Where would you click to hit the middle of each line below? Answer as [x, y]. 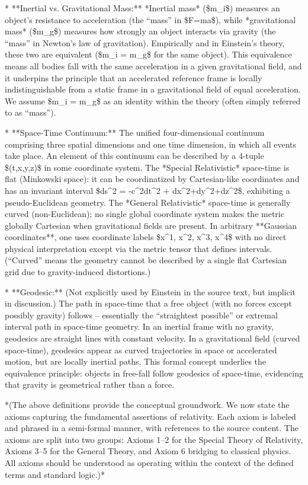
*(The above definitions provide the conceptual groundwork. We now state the [147, 404]
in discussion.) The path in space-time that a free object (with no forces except [148, 303]
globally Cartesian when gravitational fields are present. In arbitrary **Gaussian [151, 225]
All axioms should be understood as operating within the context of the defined [149, 462]
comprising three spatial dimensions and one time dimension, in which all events [151, 144]
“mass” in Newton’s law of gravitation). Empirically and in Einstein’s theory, [145, 42]
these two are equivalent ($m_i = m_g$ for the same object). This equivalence [148, 54]
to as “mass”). [31, 112]
